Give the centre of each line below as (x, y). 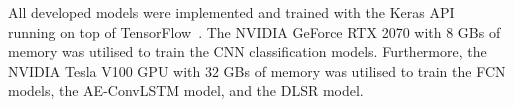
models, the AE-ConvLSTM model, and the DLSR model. (186, 90)
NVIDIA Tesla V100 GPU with (104, 70)
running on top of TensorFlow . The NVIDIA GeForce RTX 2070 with (225, 31)
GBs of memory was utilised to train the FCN (364, 70)
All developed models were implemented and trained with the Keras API (231, 12)
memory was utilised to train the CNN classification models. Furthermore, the (247, 51)
